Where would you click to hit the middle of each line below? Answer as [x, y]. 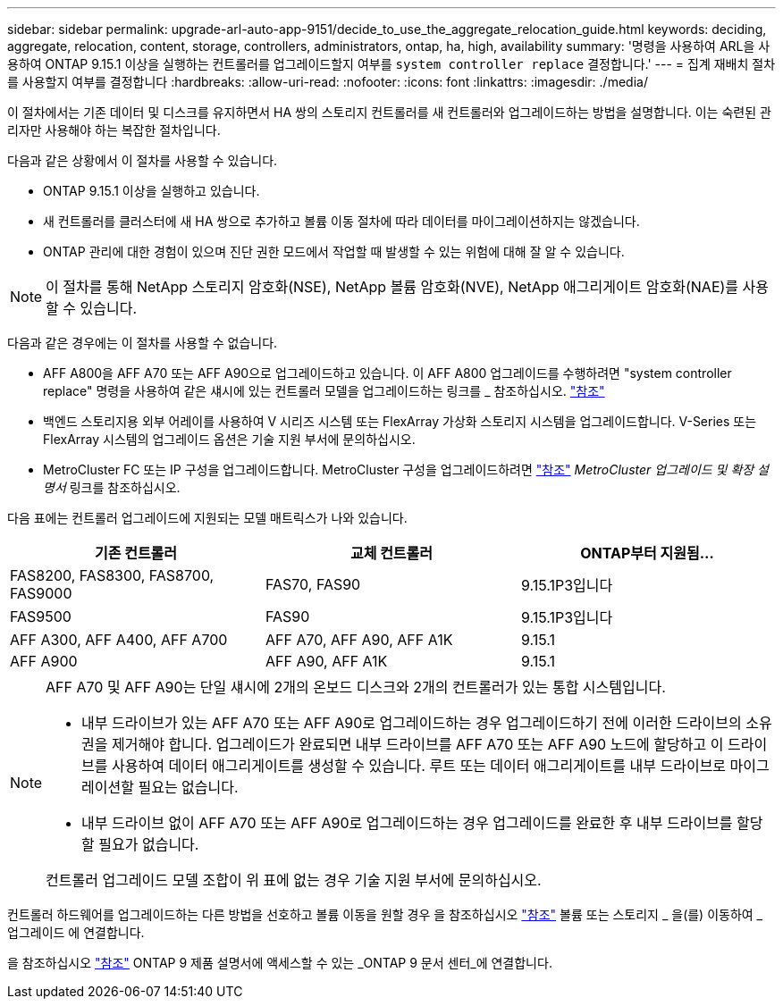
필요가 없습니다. [149, 844]
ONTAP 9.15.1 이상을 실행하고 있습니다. [152, 191]
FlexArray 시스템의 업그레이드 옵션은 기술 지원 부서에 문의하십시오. [229, 439]
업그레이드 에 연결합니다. [76, 932]
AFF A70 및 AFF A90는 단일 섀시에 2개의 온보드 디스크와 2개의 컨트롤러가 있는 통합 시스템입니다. [356, 687]
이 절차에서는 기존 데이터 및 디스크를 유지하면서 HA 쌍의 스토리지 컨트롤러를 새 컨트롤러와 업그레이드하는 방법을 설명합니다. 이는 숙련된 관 [389, 112]
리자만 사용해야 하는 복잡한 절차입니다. [114, 130]
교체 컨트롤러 [391, 553]
